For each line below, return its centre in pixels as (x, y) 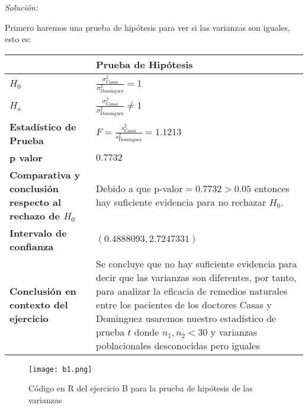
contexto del (39, 304)
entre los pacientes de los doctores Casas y (184, 304)
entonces (272, 188)
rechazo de (35, 215)
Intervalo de (38, 232)
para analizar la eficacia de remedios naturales (192, 291)
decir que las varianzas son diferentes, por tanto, (196, 277)
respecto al (36, 202)
